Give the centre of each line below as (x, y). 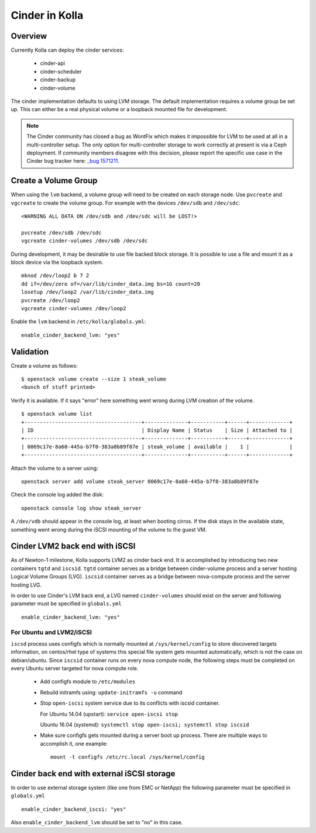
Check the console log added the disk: (57, 495)
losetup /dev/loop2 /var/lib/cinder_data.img (88, 292)
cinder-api (53, 63)
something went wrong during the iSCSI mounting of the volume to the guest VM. (109, 529)
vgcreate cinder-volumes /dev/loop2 (74, 308)
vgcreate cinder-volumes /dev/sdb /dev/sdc (85, 241)
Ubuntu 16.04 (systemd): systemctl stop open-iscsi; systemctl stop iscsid (145, 725)
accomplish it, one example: (74, 743)
